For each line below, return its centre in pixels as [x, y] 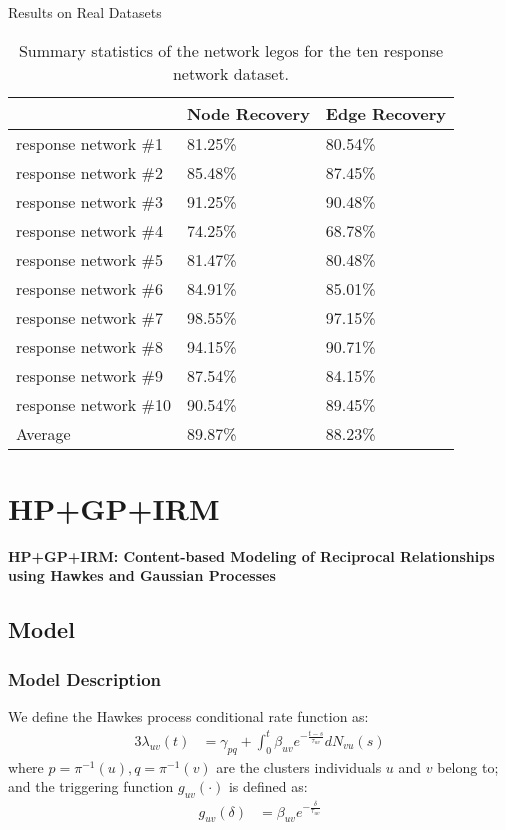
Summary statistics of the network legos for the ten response [231, 50]
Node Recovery [248, 113]
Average [43, 433]
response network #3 [89, 201]
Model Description [85, 678]
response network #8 [89, 346]
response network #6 [89, 288]
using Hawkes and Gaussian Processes [142, 575]
